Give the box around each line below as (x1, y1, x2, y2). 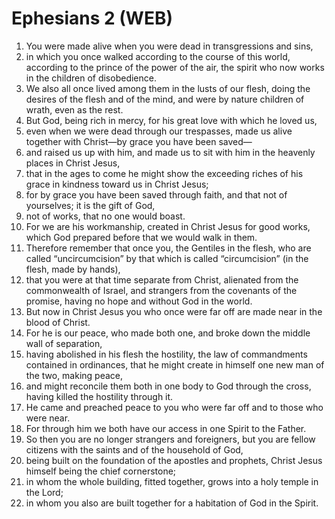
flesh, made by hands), (25, 263, 121, 275)
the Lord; (25, 486, 64, 498)
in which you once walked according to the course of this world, (25, 50, 291, 62)
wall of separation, (25, 337, 103, 349)
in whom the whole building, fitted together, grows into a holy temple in (25, 475, 319, 487)
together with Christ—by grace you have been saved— (25, 135, 253, 147)
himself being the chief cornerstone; (25, 465, 177, 477)
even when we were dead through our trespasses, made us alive (25, 125, 293, 137)
